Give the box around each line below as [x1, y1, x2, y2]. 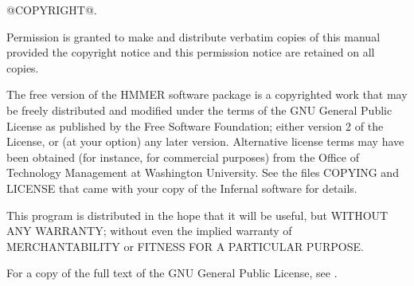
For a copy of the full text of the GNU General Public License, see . [6, 264, 338, 281]
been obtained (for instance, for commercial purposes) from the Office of [6, 148, 359, 165]
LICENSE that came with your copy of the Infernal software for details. [6, 179, 357, 196]
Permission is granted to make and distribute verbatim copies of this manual [6, 28, 381, 45]
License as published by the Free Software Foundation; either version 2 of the [6, 117, 384, 134]
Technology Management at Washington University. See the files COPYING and [6, 164, 399, 181]
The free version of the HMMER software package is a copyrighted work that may [6, 86, 408, 103]
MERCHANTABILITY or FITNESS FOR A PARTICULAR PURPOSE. [6, 237, 364, 254]
